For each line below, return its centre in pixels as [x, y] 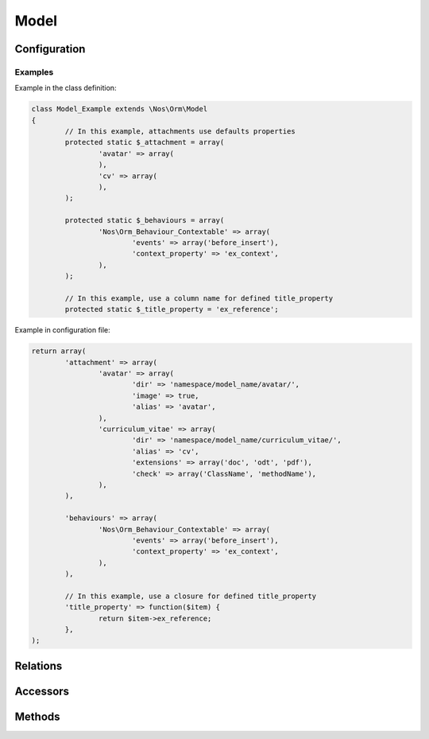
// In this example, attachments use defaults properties [180, 132]
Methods [37, 716]
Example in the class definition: [66, 88]
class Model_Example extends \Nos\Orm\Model [120, 109]
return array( [59, 351]
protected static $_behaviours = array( [145, 220]
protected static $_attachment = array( [145, 142]
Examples [34, 72]
